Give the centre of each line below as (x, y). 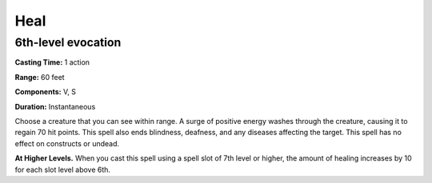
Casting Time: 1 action (52, 62)
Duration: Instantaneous (55, 106)
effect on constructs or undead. (67, 143)
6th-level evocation (68, 42)
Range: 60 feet (40, 77)
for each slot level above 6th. (63, 169)
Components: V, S (45, 92)
